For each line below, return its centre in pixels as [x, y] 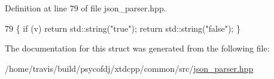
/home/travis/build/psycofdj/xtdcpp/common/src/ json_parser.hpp [129, 68]
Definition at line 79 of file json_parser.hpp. [86, 8]
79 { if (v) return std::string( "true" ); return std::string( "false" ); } [123, 28]
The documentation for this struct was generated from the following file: [137, 48]
